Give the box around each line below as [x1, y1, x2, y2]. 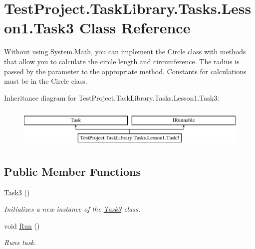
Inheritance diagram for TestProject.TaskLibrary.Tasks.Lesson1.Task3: [4, 92, 220, 103]
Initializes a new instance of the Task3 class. [4, 204, 141, 214]
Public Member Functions [4, 163, 141, 179]
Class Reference [79, 17, 191, 38]
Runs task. [4, 237, 36, 248]
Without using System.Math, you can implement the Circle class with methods [4, 46, 246, 57]
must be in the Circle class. [4, 76, 87, 86]
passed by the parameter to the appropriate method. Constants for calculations [4, 66, 247, 76]
